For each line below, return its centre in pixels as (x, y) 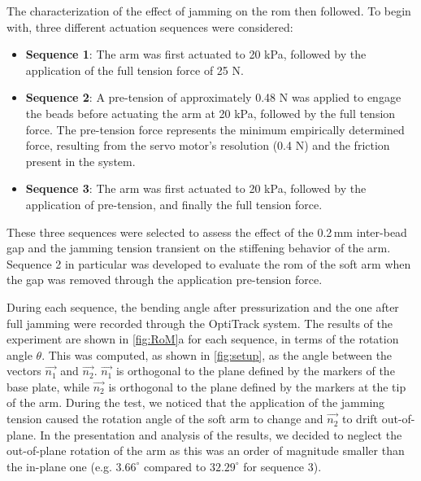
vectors (24, 371)
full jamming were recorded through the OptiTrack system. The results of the (200, 323)
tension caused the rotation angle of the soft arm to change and (165, 419)
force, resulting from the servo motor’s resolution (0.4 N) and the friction (208, 145)
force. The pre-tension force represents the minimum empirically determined (215, 129)
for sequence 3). (282, 466)
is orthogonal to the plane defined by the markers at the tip (257, 386)
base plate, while (48, 386)
